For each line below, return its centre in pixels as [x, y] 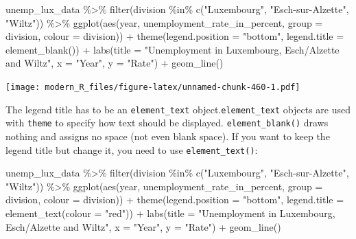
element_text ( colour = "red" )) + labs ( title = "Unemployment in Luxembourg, [170, 213]
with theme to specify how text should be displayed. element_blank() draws [167, 123]
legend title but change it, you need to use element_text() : [132, 149]
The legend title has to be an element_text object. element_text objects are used [178, 109]
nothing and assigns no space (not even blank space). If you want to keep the [168, 136]
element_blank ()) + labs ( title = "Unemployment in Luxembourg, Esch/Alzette [173, 49]
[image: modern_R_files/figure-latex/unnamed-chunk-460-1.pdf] [153, 87]
